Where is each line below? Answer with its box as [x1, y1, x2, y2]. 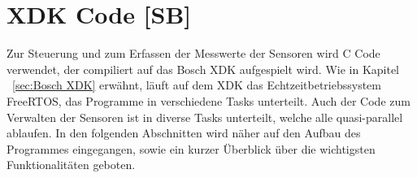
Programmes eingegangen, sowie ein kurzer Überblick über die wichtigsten [7, 140, 376, 157]
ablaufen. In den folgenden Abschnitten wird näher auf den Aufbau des [7, 124, 361, 141]
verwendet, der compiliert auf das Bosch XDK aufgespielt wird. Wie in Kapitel [7, 60, 400, 77]
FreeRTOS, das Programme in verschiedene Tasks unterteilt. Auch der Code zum [7, 92, 410, 109]
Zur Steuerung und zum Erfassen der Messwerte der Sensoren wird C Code [7, 45, 380, 62]
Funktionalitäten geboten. [7, 156, 136, 173]
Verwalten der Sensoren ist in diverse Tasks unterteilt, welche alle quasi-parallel [7, 108, 403, 125]
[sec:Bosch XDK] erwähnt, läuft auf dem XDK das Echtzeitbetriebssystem [12, 76, 381, 93]
